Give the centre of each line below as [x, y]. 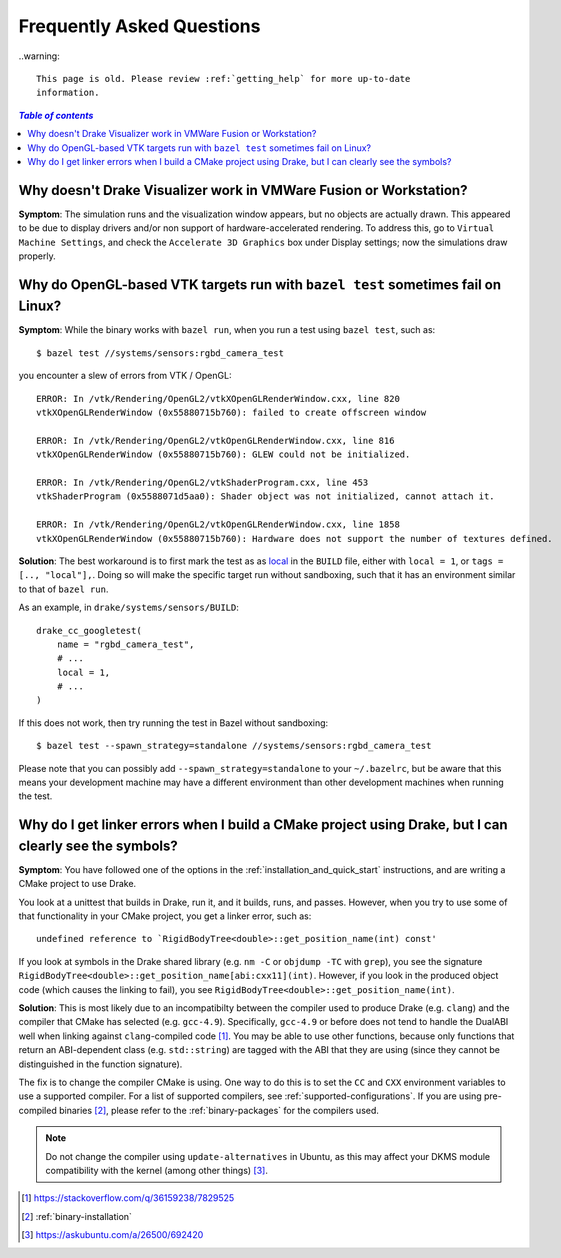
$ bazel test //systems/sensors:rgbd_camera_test [160, 353]
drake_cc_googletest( [89, 630]
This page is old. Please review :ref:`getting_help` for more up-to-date [223, 78]
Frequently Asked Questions [139, 26]
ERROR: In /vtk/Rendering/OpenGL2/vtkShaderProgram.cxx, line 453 [202, 482]
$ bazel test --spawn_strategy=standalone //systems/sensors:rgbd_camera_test [234, 746]
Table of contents [56, 115]
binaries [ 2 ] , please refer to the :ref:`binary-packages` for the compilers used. [219, 1110]
